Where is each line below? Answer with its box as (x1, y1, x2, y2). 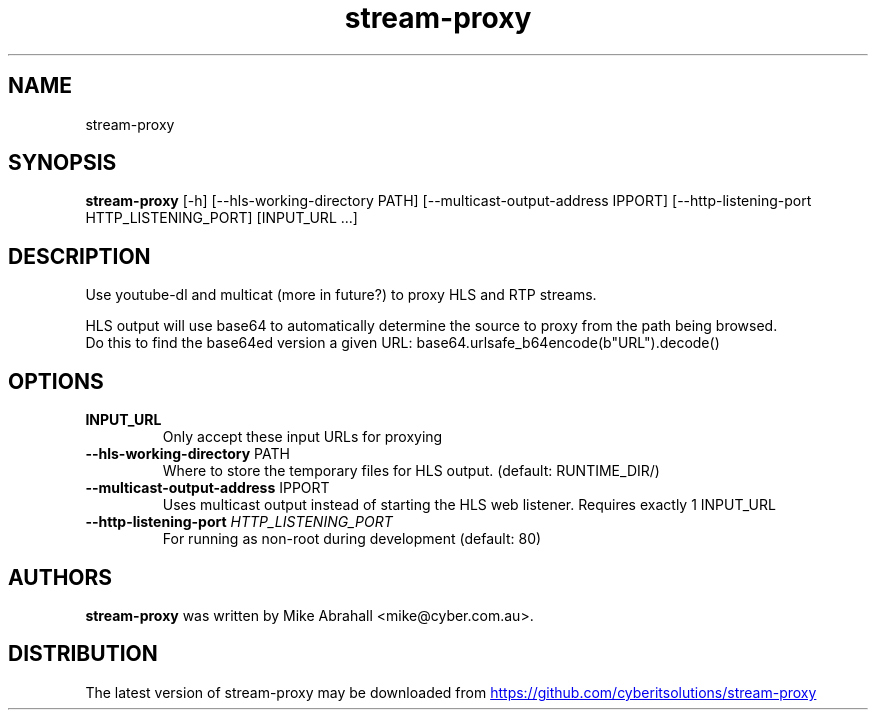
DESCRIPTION (8, 243, 151, 269)
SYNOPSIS (8, 150, 117, 176)
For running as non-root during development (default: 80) (162, 530, 542, 548)
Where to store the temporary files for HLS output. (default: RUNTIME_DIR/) (162, 462, 660, 480)
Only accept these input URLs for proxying (162, 428, 443, 446)
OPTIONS (8, 368, 104, 394)
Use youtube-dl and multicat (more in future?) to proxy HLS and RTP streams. (85, 286, 597, 304)
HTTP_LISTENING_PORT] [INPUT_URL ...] (85, 209, 358, 227)
